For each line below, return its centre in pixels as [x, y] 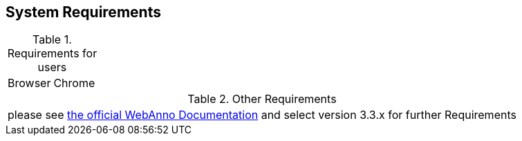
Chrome [74, 83]
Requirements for [52, 54]
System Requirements [83, 12]
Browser [29, 83]
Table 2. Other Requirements [262, 99]
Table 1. [52, 40]
